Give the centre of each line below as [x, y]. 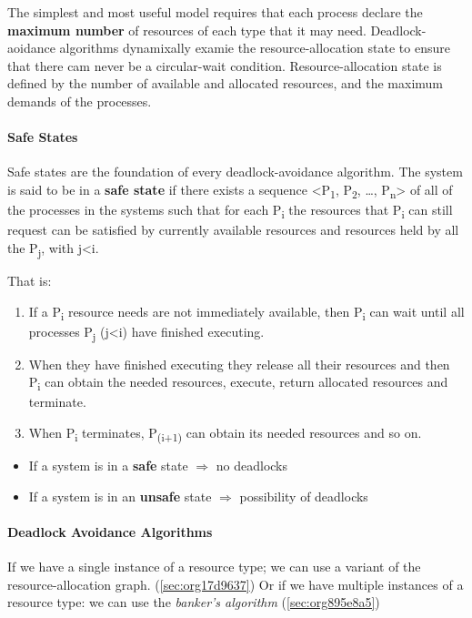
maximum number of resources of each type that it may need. [187, 30]
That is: [30, 280]
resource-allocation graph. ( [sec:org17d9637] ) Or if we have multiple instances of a [236, 584]
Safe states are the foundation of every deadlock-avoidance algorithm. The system [235, 172]
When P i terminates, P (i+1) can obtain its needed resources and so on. [225, 434]
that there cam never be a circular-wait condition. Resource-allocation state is [225, 65]
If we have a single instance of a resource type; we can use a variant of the [214, 567]
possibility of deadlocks [304, 496]
